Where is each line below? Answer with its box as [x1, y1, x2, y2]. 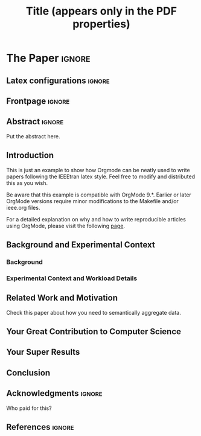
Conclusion [6, 367, 51, 378]
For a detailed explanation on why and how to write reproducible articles [6, 215, 186, 223]
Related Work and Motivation [6, 293, 118, 303]
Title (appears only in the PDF [25, 4, 177, 18]
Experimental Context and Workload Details [6, 274, 138, 283]
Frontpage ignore [6, 96, 70, 106]
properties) [72, 17, 131, 31]
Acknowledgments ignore [6, 388, 103, 398]
